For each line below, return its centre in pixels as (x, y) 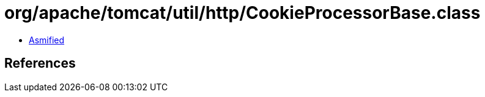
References (40, 63)
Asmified (47, 40)
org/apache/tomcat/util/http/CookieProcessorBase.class (243, 13)
